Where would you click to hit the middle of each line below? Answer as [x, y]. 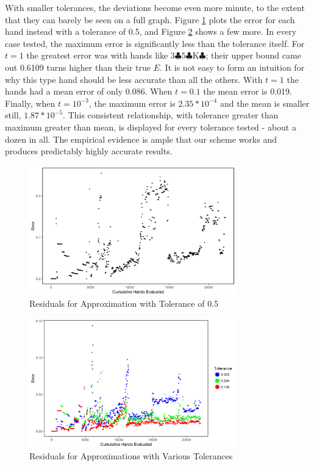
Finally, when [30, 103]
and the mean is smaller [265, 103]
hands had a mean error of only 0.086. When [89, 91]
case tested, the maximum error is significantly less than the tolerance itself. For [155, 43]
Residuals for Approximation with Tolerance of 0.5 [124, 303]
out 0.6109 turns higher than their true [78, 67]
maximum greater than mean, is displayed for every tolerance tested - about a [151, 127]
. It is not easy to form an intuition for [232, 67]
